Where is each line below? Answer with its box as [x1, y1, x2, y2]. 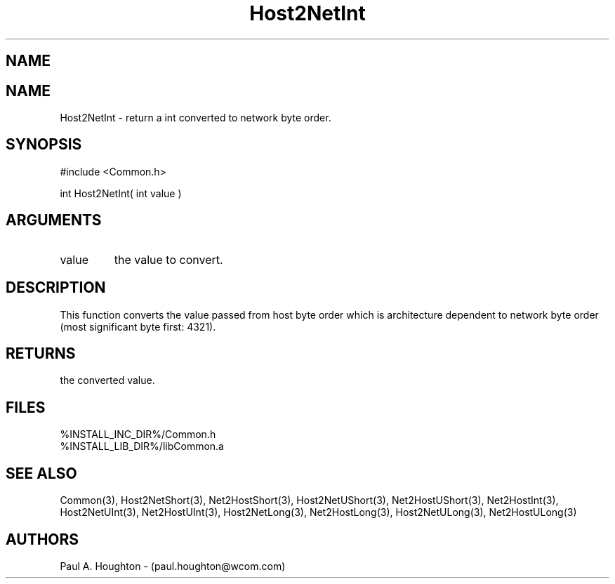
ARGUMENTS [6, 211, 102, 230]
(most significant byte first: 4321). [60, 320, 216, 333]
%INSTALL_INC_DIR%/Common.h [60, 428, 216, 441]
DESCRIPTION [6, 279, 106, 297]
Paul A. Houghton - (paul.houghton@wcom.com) [60, 559, 286, 572]
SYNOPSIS [6, 135, 82, 154]
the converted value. [60, 374, 155, 387]
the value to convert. [114, 252, 223, 267]
